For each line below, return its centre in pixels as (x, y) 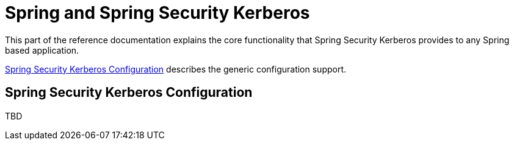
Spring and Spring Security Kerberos (157, 13)
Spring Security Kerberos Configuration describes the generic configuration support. (176, 69)
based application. (42, 50)
